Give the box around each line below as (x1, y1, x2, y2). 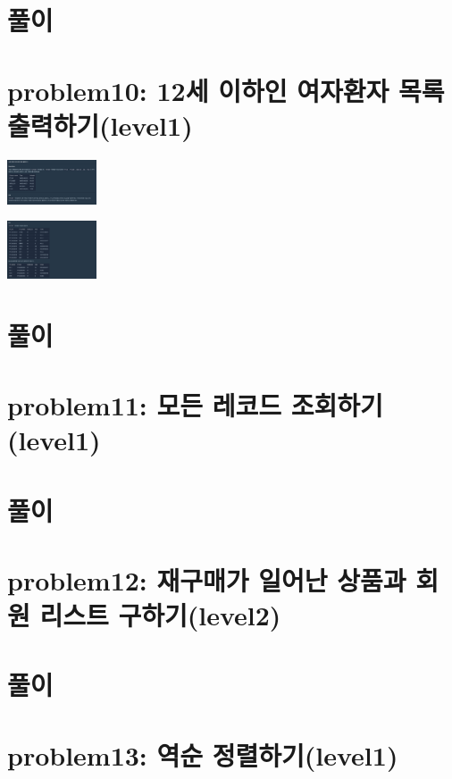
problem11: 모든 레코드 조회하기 (7, 386, 383, 423)
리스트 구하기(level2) (39, 597, 281, 633)
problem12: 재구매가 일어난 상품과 (7, 561, 406, 598)
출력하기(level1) (7, 106, 193, 143)
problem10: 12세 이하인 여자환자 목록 (7, 71, 445, 108)
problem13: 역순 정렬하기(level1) (7, 736, 398, 773)
